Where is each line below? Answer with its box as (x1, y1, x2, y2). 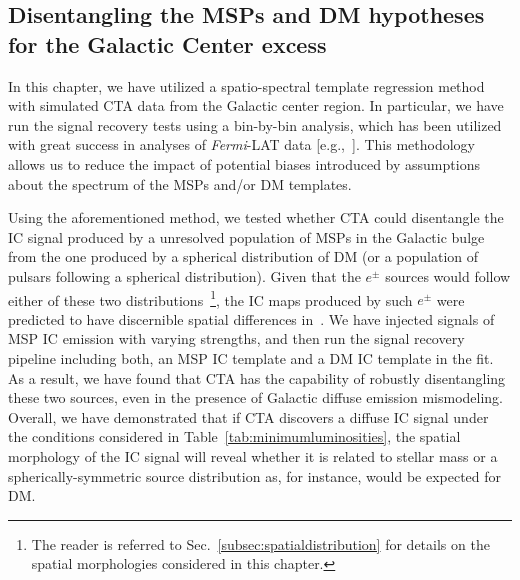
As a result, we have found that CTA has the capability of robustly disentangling (8, 367, 506, 388)
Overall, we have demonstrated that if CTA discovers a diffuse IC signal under (8, 406, 489, 427)
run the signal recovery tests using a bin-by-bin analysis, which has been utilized (8, 114, 502, 135)
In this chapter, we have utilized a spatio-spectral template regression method (8, 75, 485, 96)
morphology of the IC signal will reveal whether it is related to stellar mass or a (8, 445, 498, 466)
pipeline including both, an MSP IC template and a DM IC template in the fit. (8, 347, 494, 368)
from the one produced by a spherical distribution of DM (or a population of (8, 246, 479, 267)
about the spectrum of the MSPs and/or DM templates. (8, 173, 352, 194)
